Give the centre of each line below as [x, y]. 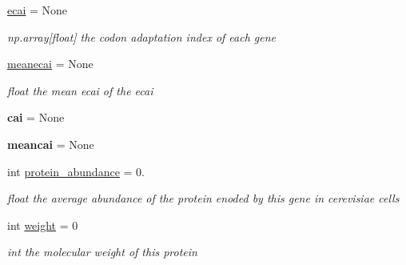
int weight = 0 [43, 225]
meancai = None [51, 144]
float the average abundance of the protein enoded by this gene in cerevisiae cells [203, 198]
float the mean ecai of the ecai [80, 90]
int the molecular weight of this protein [102, 252]
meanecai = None [50, 64]
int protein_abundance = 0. [76, 171]
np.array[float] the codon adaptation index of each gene [142, 36]
